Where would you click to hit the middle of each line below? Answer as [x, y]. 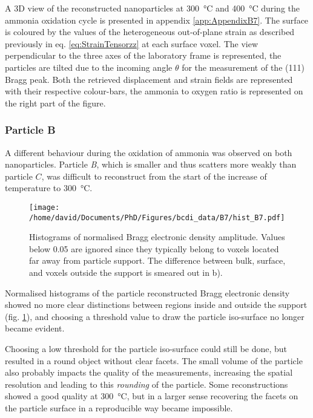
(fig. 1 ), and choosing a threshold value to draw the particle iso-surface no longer [155, 316]
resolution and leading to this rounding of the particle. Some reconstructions [147, 384]
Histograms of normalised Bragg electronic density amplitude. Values [157, 237]
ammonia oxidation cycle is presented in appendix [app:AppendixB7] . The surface [157, 20]
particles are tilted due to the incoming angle [89, 67]
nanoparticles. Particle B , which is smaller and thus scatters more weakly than [151, 164]
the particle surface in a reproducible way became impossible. [119, 407]
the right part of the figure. [55, 103]
